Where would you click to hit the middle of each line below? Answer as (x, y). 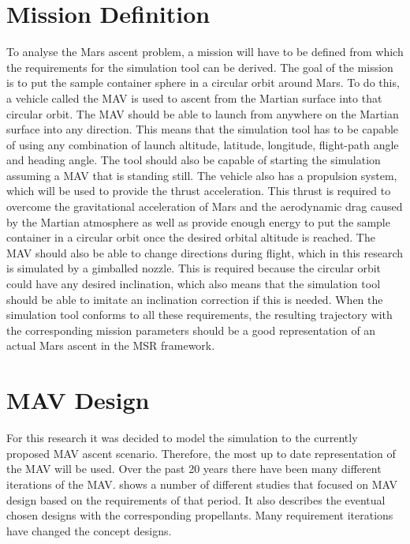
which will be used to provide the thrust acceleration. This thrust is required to (199, 191)
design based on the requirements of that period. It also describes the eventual (196, 499)
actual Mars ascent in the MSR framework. (111, 345)
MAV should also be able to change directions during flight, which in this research (205, 252)
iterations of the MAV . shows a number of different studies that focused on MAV (202, 484)
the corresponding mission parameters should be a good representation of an (191, 330)
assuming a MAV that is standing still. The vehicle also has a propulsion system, (202, 175)
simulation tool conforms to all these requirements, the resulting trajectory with (199, 315)
